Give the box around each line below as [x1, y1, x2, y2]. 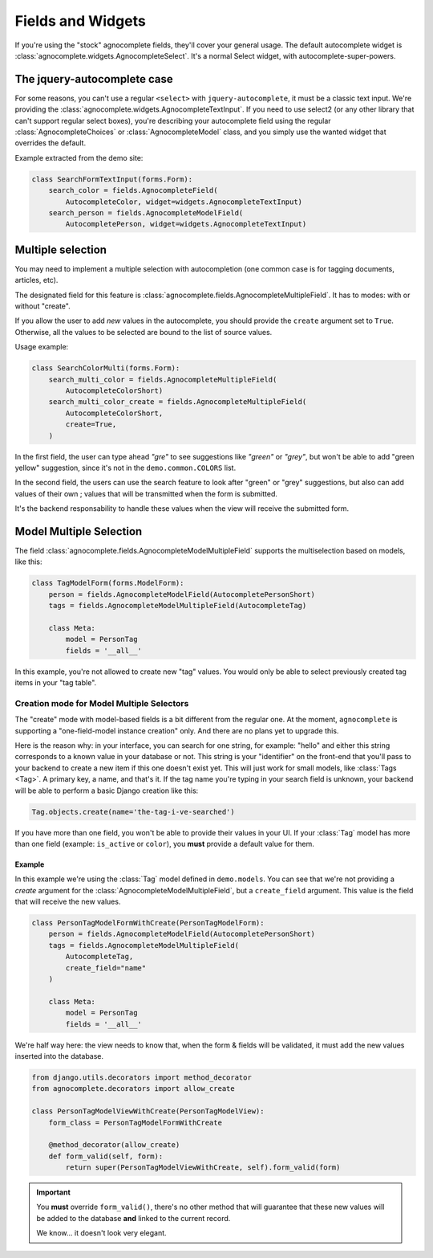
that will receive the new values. [14, 897, 121, 907]
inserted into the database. [14, 1051, 104, 1060]
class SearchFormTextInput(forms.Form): [31, 174, 192, 184]
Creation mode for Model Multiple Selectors [14, 697, 189, 709]
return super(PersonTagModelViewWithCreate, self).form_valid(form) [65, 1163, 341, 1172]
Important [36, 1187, 71, 1197]
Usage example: [14, 342, 69, 352]
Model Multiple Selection [14, 525, 143, 538]
